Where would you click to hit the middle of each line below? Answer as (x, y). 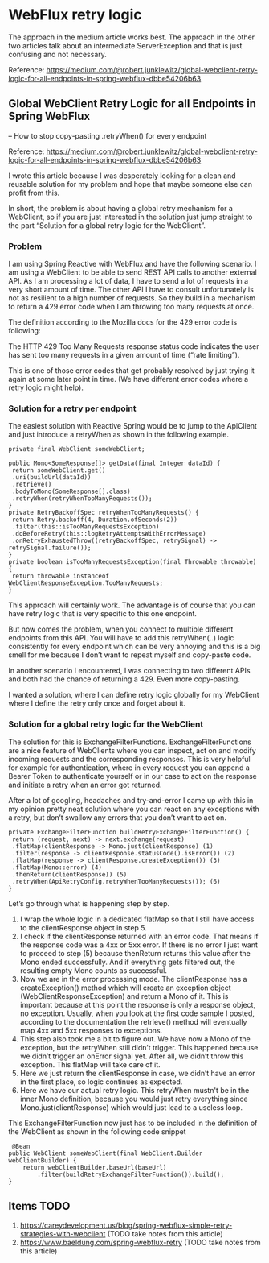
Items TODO (39, 1206)
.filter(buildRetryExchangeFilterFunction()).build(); (131, 1174)
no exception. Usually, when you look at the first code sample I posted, (137, 1013)
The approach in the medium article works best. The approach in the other (132, 37)
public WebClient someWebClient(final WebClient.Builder (106, 1153)
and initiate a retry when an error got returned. (85, 785)
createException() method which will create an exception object (125, 988)
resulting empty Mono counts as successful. (93, 970)
